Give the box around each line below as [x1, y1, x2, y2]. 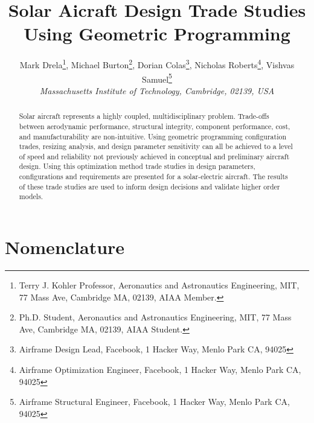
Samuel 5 [142, 71, 172, 85]
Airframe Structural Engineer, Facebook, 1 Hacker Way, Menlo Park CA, [19, 395, 290, 408]
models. [19, 191, 43, 202]
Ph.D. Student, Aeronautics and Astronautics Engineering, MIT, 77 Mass [19, 311, 292, 323]
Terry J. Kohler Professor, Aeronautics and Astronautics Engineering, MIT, [19, 279, 300, 291]
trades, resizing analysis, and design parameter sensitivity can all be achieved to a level [19, 141, 293, 151]
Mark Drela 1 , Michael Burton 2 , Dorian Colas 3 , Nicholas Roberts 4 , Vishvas [19, 57, 295, 71]
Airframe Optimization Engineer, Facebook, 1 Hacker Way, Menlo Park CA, [19, 363, 301, 376]
